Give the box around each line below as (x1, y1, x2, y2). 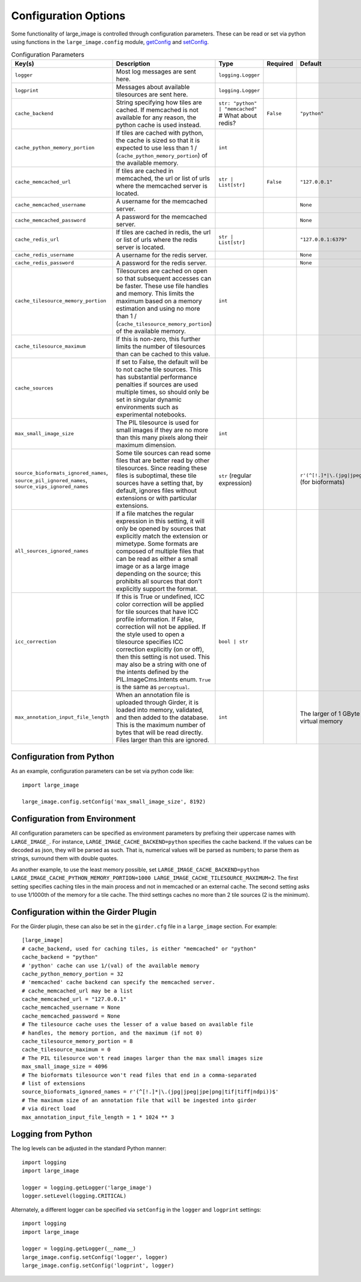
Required (267, 59, 294, 67)
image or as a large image (116, 562, 190, 570)
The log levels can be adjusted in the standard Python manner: (11, 1145, 167, 1152)
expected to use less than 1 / (116, 143, 197, 152)
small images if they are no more (116, 426, 209, 434)
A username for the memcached (116, 197, 208, 205)
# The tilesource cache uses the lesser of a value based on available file (22, 1021, 254, 1028)
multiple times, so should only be (116, 388, 210, 396)
